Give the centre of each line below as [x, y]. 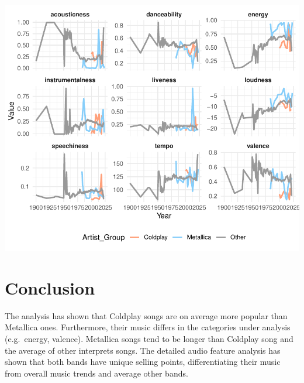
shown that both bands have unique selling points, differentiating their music [143, 362]
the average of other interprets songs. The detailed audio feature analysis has [143, 350]
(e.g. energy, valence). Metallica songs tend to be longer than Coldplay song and [149, 338]
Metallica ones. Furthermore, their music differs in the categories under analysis [148, 327]
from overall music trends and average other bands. [96, 373]
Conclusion [50, 287]
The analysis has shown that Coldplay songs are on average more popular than [146, 315]
